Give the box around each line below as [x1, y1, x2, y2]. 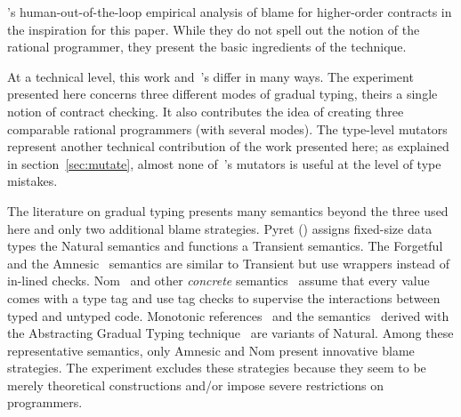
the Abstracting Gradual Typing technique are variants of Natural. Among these [7, 324, 454, 342]
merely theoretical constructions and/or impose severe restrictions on [7, 375, 384, 394]
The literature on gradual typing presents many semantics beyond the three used [7, 201, 449, 220]
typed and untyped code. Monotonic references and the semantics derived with [7, 306, 449, 325]
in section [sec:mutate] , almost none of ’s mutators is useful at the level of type [7, 154, 441, 172]
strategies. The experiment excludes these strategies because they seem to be [7, 358, 426, 377]
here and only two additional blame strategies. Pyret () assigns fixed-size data [7, 219, 433, 237]
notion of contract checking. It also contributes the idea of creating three [7, 101, 404, 120]
